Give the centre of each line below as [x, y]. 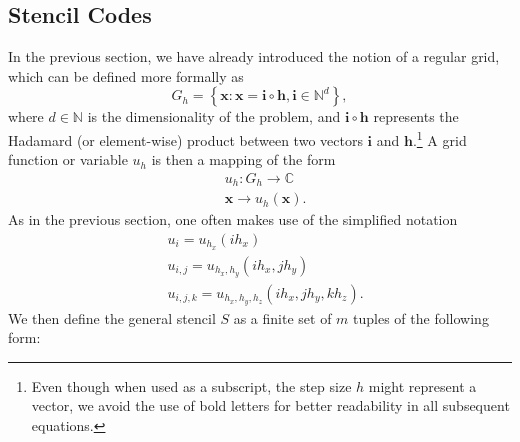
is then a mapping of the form [243, 159]
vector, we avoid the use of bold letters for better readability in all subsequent [270, 405]
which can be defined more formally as [126, 75]
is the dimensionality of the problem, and [214, 116]
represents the [416, 116]
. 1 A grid [439, 138]
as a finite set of [282, 317]
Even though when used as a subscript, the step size [191, 385]
